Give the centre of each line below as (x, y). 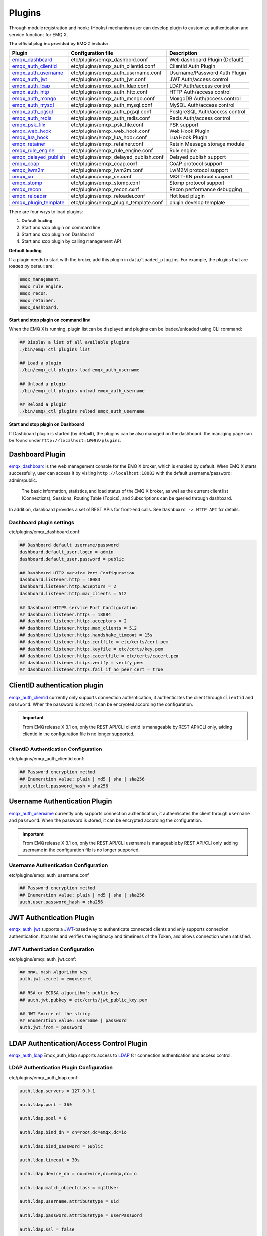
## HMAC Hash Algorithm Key (53, 972)
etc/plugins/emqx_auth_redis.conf (111, 118)
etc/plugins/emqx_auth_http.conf (109, 92)
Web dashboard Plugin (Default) (206, 59)
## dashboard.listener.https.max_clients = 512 (78, 628)
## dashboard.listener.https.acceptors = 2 (73, 621)
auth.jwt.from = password (51, 1028)
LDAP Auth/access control (200, 86)
